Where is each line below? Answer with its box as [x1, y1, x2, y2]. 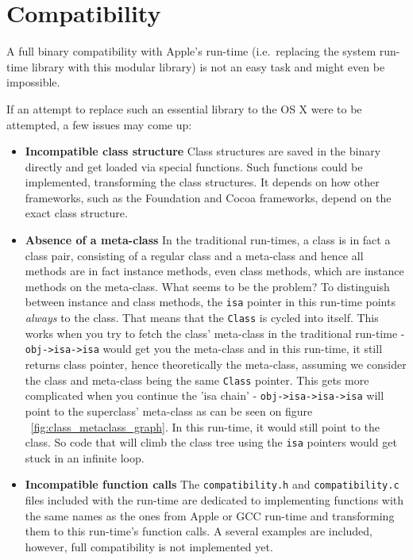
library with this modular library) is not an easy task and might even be [31, 58, 385, 75]
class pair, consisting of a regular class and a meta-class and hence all [25, 247, 364, 263]
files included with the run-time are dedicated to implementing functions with [25, 492, 404, 508]
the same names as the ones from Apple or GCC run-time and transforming [25, 507, 395, 524]
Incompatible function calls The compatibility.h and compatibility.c [25, 476, 399, 493]
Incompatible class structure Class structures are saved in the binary [25, 143, 381, 159]
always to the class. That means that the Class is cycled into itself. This [25, 309, 379, 326]
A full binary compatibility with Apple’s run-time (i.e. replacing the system [6, 43, 376, 59]
